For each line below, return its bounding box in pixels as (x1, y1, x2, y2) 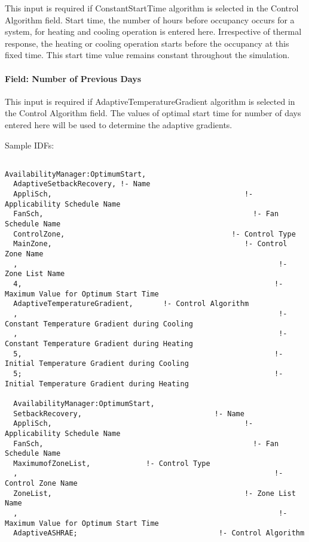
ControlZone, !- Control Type (13, 229, 296, 238)
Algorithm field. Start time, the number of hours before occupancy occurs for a (5, 13, 295, 26)
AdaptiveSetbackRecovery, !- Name (13, 180, 151, 189)
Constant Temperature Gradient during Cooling (5, 319, 193, 328)
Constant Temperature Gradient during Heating (5, 339, 193, 348)
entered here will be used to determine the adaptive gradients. (5, 118, 232, 131)
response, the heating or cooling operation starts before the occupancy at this (5, 37, 289, 49)
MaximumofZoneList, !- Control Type (13, 459, 210, 468)
